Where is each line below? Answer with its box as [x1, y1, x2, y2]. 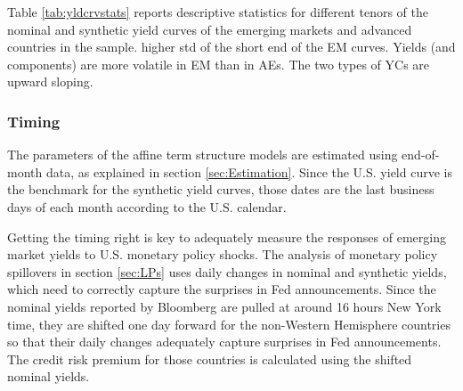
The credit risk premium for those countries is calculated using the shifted [7, 349, 412, 368]
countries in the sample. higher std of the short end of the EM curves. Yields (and [7, 37, 456, 56]
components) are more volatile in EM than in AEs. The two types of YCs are [7, 54, 430, 73]
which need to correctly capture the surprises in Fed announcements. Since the [7, 280, 436, 298]
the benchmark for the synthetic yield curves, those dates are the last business [7, 180, 435, 199]
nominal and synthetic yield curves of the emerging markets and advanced [7, 20, 412, 38]
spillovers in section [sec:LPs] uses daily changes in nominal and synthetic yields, [7, 262, 447, 281]
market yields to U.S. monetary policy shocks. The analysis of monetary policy [7, 245, 438, 264]
